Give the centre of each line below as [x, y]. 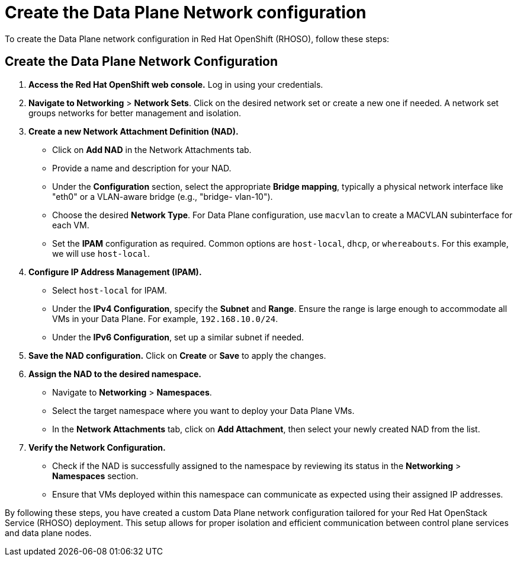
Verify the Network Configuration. [97, 447]
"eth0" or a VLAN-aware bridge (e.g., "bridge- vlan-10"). [163, 196]
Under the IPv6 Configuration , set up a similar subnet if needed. [178, 337]
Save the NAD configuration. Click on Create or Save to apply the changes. [177, 355]
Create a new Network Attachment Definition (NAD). [134, 131]
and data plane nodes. [48, 533]
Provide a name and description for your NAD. [142, 168]
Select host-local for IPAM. [110, 290]
